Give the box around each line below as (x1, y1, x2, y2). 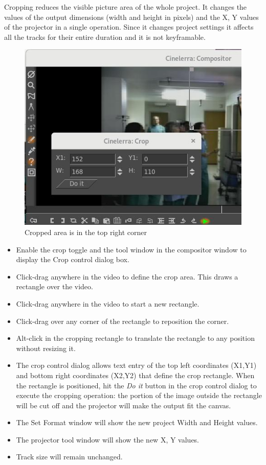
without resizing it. (16, 342, 76, 353)
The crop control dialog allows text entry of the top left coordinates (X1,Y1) (16, 360, 257, 370)
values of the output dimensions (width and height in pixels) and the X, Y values (4, 11, 259, 22)
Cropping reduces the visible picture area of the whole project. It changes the (4, 2, 247, 12)
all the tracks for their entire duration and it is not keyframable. (4, 31, 206, 42)
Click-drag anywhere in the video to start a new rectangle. (16, 298, 199, 309)
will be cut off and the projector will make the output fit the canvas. (16, 400, 231, 410)
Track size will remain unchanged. (16, 451, 123, 462)
